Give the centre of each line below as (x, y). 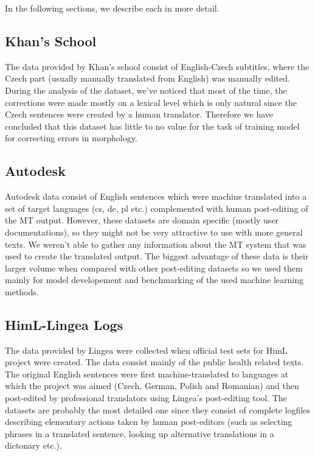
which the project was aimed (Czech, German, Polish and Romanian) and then (152, 386)
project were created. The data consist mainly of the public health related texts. (154, 362)
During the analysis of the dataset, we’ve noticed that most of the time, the (146, 90)
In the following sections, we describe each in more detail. (112, 8)
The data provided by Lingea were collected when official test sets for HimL (146, 350)
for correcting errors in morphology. (71, 138)
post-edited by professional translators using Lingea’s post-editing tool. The (146, 398)
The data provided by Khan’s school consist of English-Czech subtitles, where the (157, 66)
